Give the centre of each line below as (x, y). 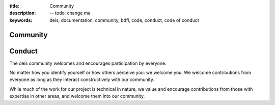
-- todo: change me (70, 13)
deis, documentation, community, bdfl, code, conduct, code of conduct (124, 20)
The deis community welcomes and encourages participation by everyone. (88, 63)
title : (15, 6)
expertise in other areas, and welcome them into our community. (77, 96)
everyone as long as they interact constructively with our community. (82, 80)
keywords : (21, 20)
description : (23, 13)
